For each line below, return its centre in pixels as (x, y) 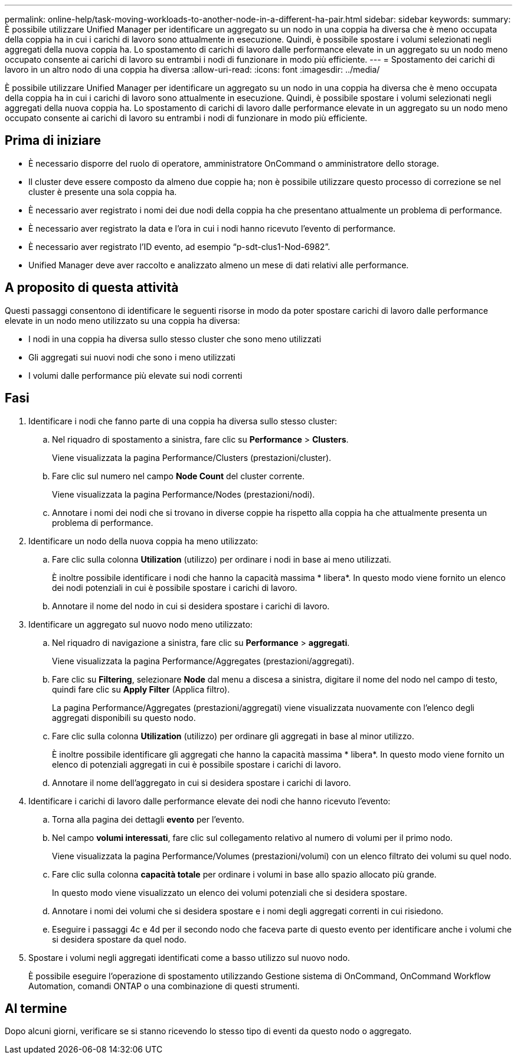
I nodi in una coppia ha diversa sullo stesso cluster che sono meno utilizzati (175, 339)
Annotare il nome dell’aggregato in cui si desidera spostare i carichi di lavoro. (202, 782)
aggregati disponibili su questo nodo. (124, 717)
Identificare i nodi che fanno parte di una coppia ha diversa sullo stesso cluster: (183, 421)
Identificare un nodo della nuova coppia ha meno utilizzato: (143, 541)
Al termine (36, 1008)
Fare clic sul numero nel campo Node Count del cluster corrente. (179, 476)
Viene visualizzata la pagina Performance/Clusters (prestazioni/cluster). (192, 457)
